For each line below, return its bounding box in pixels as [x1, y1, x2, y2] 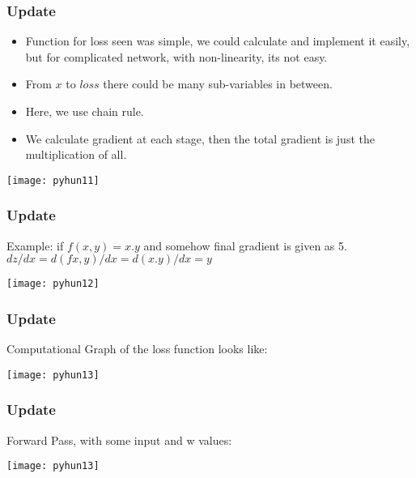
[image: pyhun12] [6, 278, 100, 290]
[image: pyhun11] [6, 174, 100, 186]
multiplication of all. [25, 146, 127, 163]
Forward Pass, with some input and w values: [6, 431, 232, 448]
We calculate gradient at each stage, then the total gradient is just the [25, 130, 375, 147]
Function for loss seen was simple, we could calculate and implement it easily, [25, 32, 410, 49]
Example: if [6, 237, 64, 254]
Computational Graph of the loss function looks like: [6, 340, 268, 357]
